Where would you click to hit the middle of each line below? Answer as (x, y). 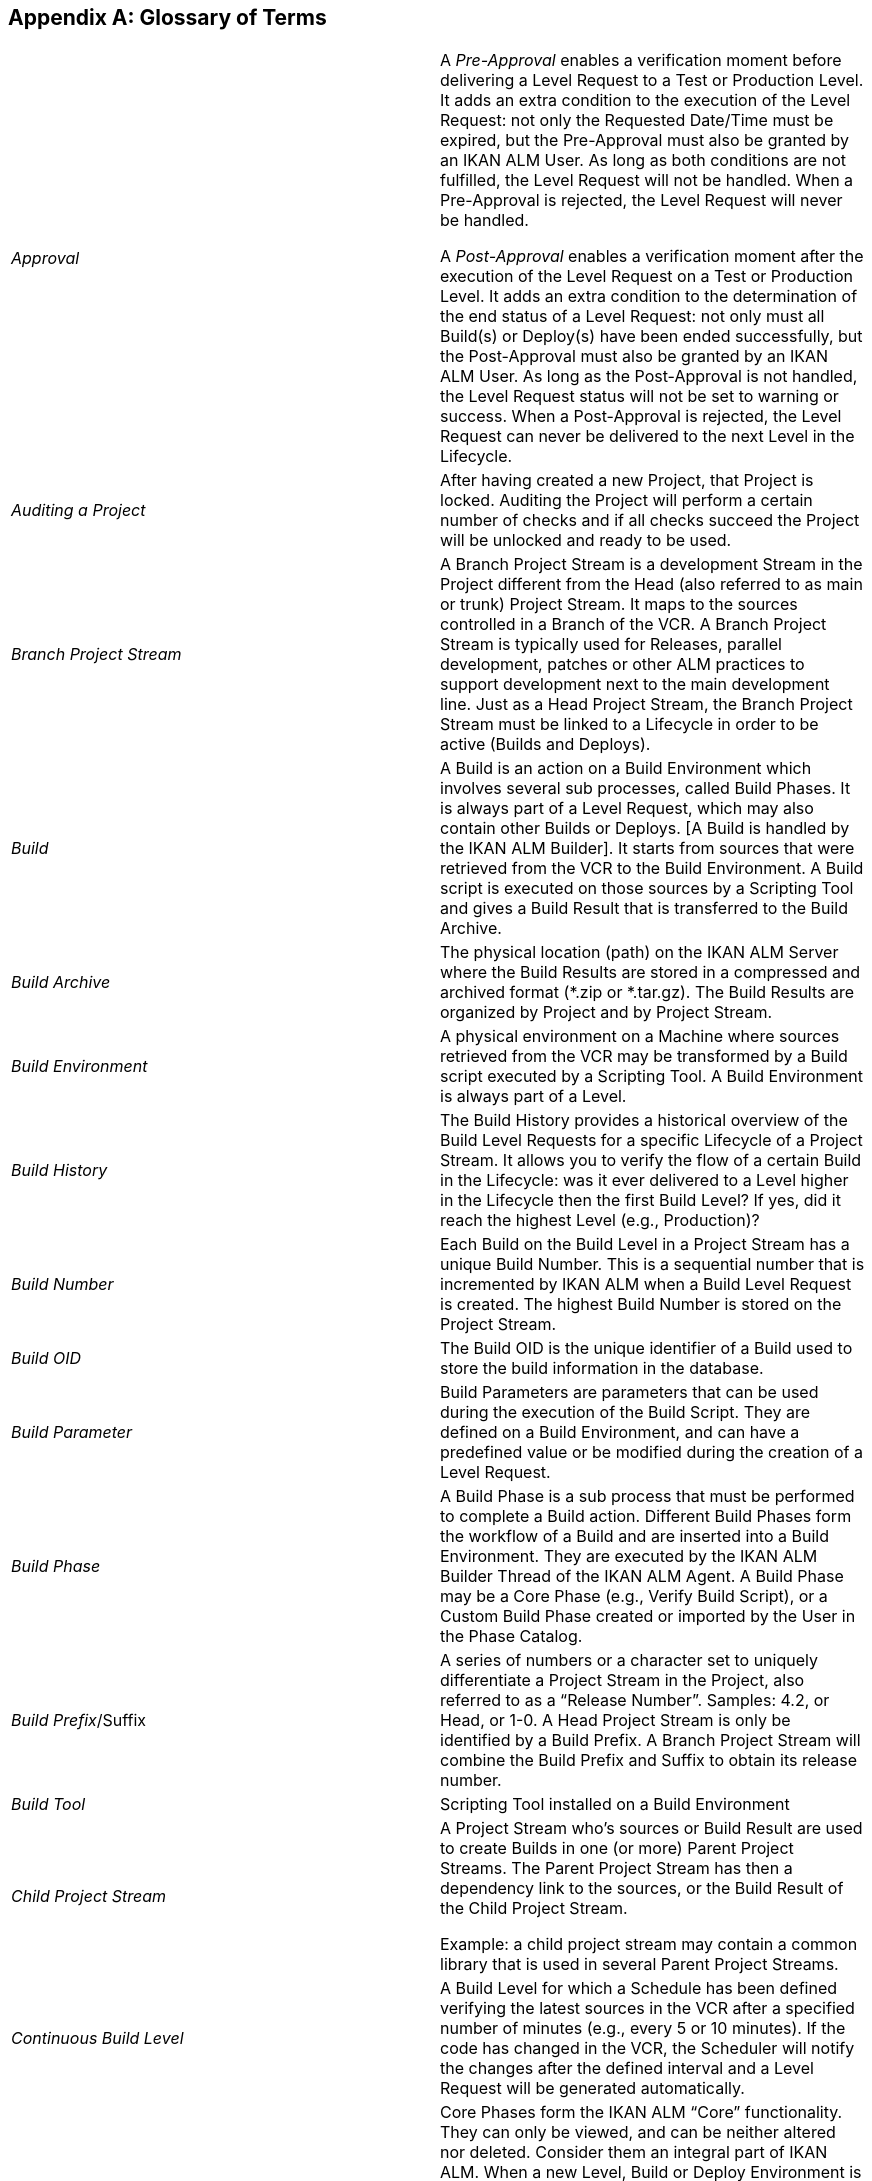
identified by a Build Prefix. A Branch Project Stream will (650, 1740)
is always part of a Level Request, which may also (627, 808)
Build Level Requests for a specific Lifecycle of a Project (651, 1140)
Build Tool (48, 1804)
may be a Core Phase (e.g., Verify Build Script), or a (634, 1596)
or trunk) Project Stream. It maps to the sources (619, 604)
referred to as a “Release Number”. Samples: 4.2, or (635, 1700)
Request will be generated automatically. (592, 2088)
